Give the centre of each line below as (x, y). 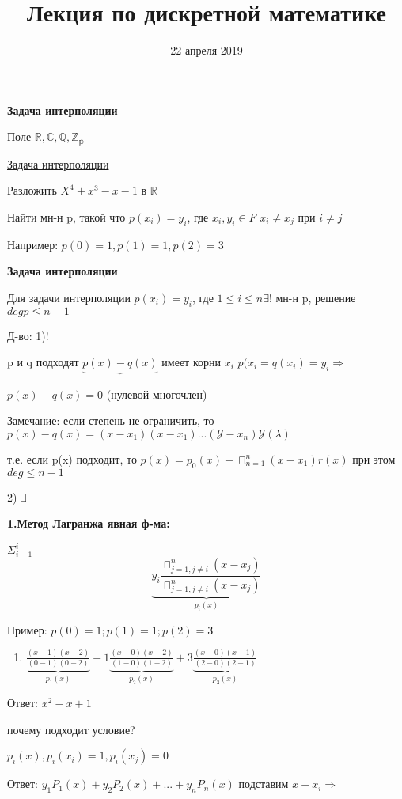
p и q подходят (43, 362)
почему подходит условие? (71, 729)
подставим (264, 784)
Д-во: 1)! (28, 335)
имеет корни (191, 362)
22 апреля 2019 (207, 50)
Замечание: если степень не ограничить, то (111, 420)
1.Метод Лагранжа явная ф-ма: (89, 523)
